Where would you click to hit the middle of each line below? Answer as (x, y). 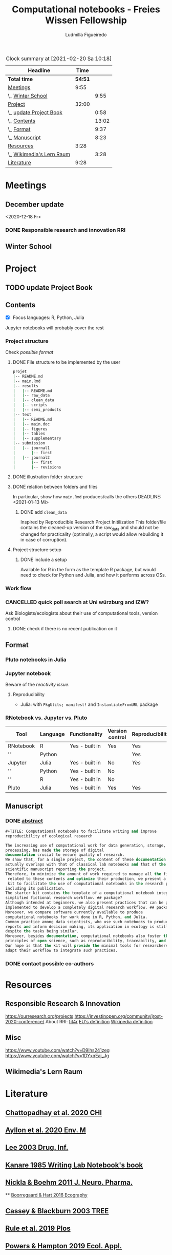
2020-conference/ (25, 1021)
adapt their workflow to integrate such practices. (61, 950)
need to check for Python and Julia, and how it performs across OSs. (93, 575)
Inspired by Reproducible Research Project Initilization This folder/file (93, 522)
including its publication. (35, 888)
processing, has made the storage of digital (55, 850)
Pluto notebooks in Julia (36, 660)
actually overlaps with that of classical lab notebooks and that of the (86, 865)
